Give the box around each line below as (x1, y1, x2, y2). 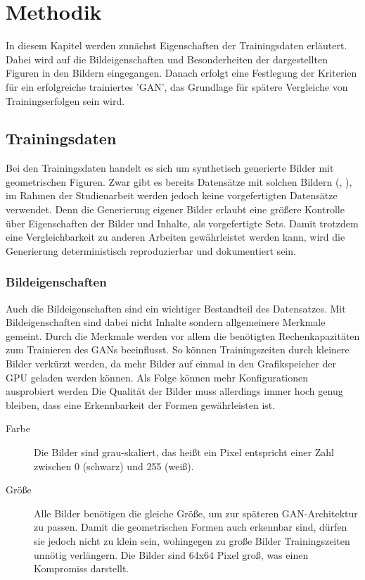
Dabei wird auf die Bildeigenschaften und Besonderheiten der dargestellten (6, 51, 328, 66)
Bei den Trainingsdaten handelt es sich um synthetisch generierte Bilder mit (6, 160, 334, 175)
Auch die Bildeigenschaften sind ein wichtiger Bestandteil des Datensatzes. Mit (6, 301, 346, 315)
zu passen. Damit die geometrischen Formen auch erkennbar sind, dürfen (34, 519, 347, 534)
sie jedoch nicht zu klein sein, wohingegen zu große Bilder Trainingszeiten (34, 533, 350, 548)
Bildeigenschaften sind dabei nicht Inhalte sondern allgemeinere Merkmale (6, 315, 326, 329)
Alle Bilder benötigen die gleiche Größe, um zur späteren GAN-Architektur (34, 505, 358, 520)
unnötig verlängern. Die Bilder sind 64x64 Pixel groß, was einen (34, 547, 309, 562)
